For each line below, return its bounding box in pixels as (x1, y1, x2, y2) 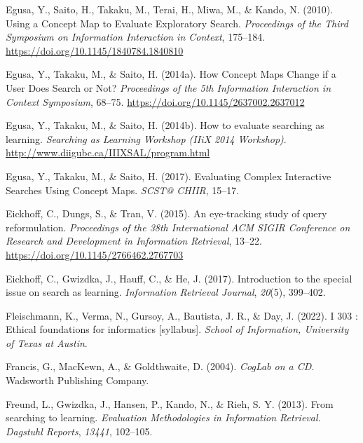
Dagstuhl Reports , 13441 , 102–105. (6, 423, 153, 438)
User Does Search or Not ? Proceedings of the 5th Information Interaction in (6, 80, 331, 95)
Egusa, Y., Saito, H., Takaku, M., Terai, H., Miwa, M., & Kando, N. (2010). (6, 2, 334, 16)
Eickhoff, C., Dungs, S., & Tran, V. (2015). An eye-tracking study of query (6, 206, 327, 221)
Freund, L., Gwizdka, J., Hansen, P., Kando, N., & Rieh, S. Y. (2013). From (6, 396, 334, 411)
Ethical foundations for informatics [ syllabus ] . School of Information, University (6, 322, 349, 336)
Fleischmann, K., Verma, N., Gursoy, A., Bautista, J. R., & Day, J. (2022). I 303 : (6, 308, 358, 322)
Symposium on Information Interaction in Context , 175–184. (6, 29, 266, 44)
